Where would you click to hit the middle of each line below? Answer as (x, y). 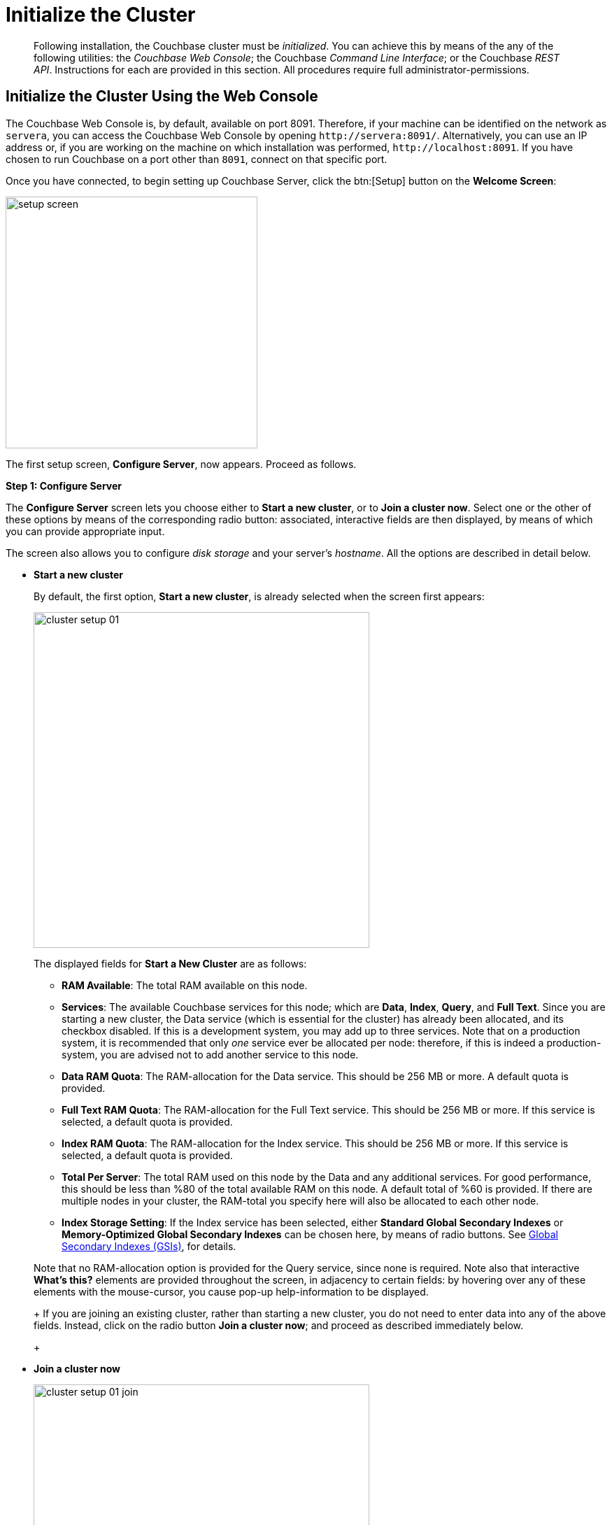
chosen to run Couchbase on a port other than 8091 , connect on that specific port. (197, 159)
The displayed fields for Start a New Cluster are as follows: (170, 963)
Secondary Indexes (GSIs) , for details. (149, 1246)
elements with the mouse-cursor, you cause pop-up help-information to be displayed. (231, 1291)
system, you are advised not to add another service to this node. (210, 1054)
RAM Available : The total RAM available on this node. (185, 985)
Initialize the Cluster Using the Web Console (162, 97)
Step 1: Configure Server (64, 485)
